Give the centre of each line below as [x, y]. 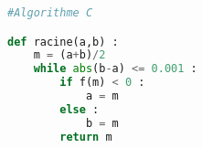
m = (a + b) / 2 [69, 55]
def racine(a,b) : [63, 42]
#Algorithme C [50, 13]
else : [80, 109]
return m [86, 137]
